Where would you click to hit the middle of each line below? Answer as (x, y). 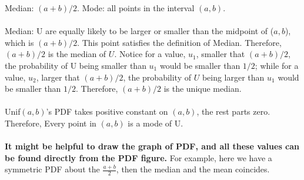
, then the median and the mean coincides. (193, 169)
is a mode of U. (156, 123)
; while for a (277, 65)
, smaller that (221, 54)
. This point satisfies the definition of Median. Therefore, (179, 42)
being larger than (233, 77)
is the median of (77, 54)
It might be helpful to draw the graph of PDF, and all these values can (152, 146)
